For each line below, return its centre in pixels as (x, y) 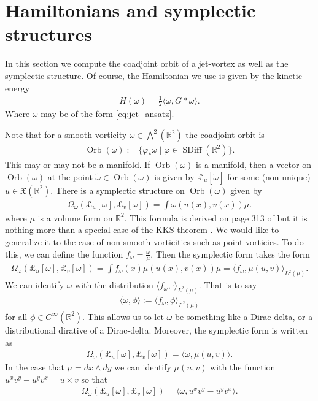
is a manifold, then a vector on (254, 165)
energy (17, 87)
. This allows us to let (123, 316)
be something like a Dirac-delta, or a (244, 316)
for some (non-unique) (269, 176)
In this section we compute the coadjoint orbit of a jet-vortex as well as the (147, 63)
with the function (243, 367)
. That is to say (228, 285)
